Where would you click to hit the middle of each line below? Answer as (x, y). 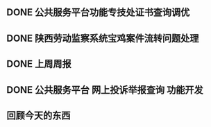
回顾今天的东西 (39, 116)
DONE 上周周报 (39, 64)
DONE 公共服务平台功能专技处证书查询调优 (98, 12)
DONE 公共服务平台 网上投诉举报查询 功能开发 (105, 90)
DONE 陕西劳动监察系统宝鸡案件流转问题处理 (103, 38)
